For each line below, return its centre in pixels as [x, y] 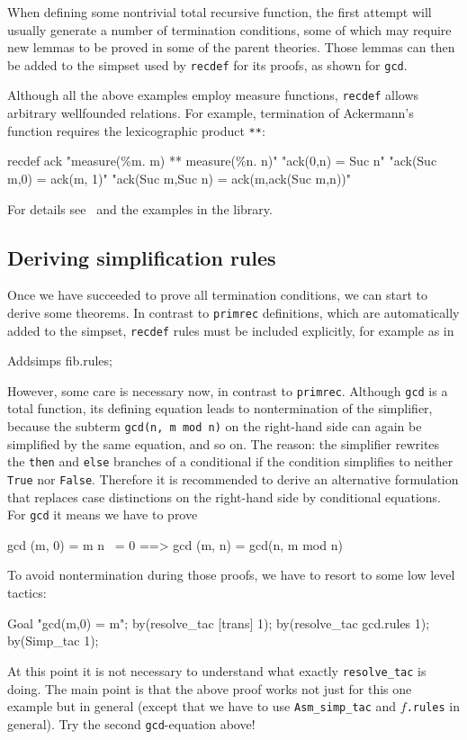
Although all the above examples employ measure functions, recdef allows [213, 95]
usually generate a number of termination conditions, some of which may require [229, 29]
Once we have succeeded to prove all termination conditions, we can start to [217, 295]
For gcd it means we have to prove [103, 514]
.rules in [433, 706]
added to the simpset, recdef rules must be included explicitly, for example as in [231, 330]
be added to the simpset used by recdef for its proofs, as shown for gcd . [207, 64]
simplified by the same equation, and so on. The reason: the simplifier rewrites [224, 443]
